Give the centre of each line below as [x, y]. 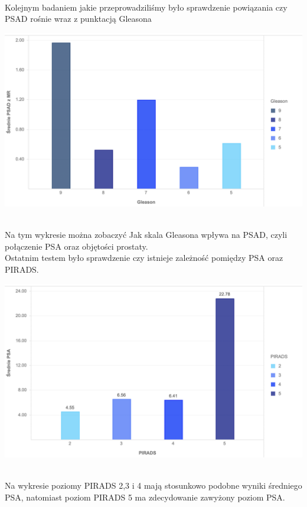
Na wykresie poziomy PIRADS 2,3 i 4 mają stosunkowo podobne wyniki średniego [153, 485]
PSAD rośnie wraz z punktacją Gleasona [78, 19]
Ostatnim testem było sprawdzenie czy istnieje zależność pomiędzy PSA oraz [144, 258]
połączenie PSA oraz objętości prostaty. [76, 246]
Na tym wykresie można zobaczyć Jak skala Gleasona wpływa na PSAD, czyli [146, 235]
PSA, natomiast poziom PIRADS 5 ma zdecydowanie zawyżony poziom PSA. [145, 497]
